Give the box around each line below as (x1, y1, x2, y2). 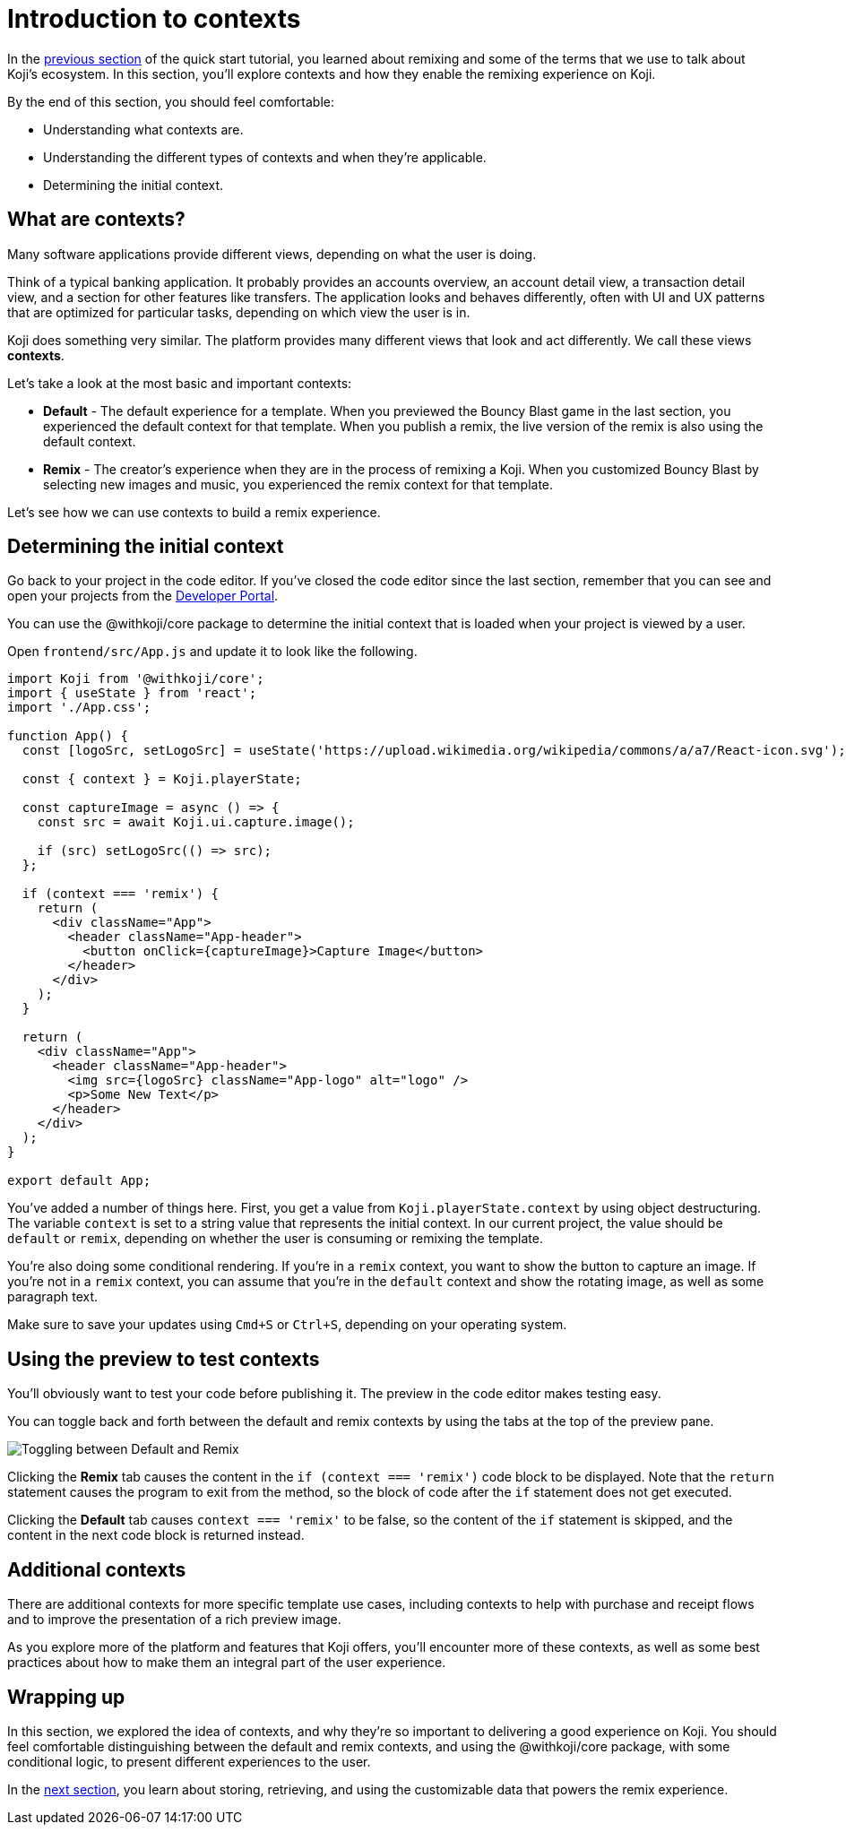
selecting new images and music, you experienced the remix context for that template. (43, 476, 554, 492)
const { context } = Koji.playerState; (22, 772, 302, 787)
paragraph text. (7, 1289, 99, 1305)
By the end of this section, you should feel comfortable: (7, 93, 334, 109)
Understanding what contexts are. (43, 121, 244, 137)
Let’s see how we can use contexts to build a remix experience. (7, 504, 381, 520)
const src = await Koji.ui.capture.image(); (37, 815, 355, 830)
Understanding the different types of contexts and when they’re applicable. (43, 149, 487, 165)
